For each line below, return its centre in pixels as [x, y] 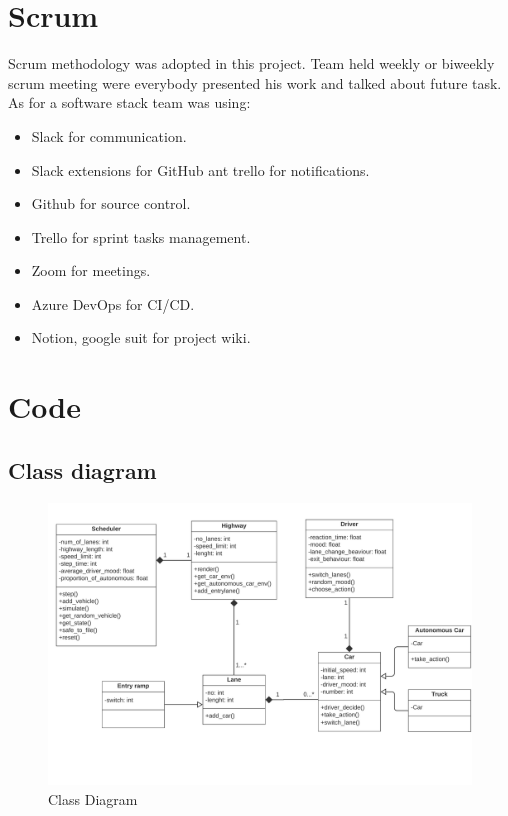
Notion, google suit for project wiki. [141, 337]
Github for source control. [111, 203]
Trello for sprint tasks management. [141, 236]
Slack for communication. [109, 135]
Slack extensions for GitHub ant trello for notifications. [200, 169]
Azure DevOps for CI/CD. [113, 303]
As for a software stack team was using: [129, 102]
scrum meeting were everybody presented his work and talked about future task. [255, 82]
